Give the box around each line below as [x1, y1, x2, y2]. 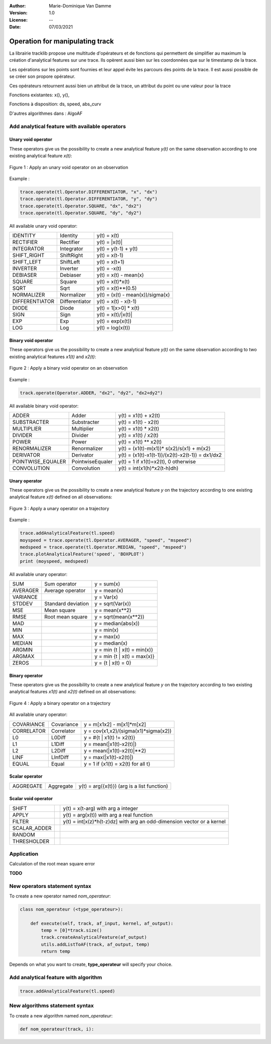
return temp [41, 949, 70, 954]
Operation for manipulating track [9, 37, 114, 45]
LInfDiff [51, 754, 69, 761]
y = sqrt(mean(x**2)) [94, 614, 145, 621]
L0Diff [51, 734, 66, 741]
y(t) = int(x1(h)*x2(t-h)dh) [118, 465, 179, 472]
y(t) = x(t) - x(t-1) [96, 298, 137, 305]
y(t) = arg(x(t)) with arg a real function [63, 811, 153, 818]
